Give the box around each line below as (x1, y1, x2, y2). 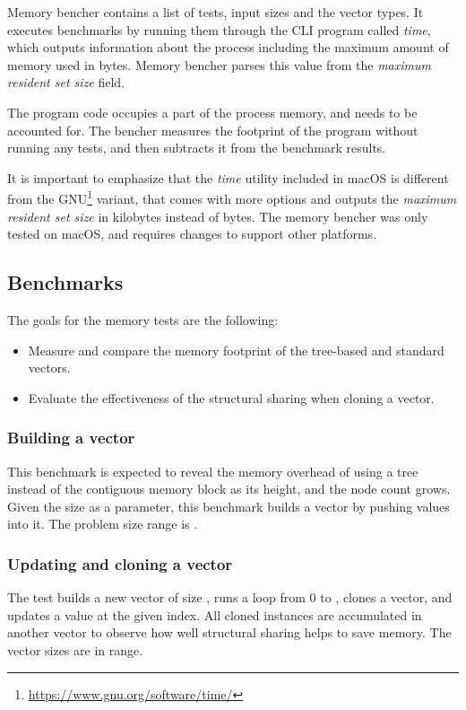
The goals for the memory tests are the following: (7, 310, 279, 329)
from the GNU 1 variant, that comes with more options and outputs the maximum (7, 187, 457, 207)
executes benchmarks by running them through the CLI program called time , (7, 20, 431, 39)
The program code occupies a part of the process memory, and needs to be (7, 102, 418, 121)
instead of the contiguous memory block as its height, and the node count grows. (7, 479, 451, 498)
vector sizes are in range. (7, 640, 143, 659)
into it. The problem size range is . (7, 514, 198, 533)
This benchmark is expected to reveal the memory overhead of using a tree (7, 461, 419, 480)
